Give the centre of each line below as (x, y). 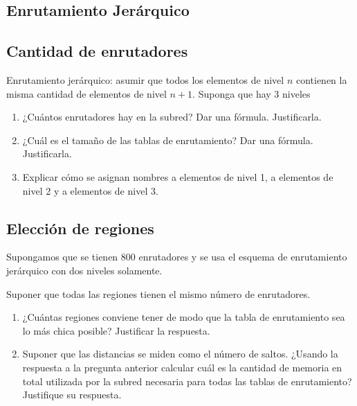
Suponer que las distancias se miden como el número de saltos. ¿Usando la (180, 354)
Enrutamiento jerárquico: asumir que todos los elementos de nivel (145, 79)
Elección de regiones (80, 228)
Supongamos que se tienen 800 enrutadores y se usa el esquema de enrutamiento (177, 257)
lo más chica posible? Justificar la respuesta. (116, 330)
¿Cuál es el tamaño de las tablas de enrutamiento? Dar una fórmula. (168, 140)
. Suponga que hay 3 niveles (251, 93)
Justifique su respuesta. (72, 395)
